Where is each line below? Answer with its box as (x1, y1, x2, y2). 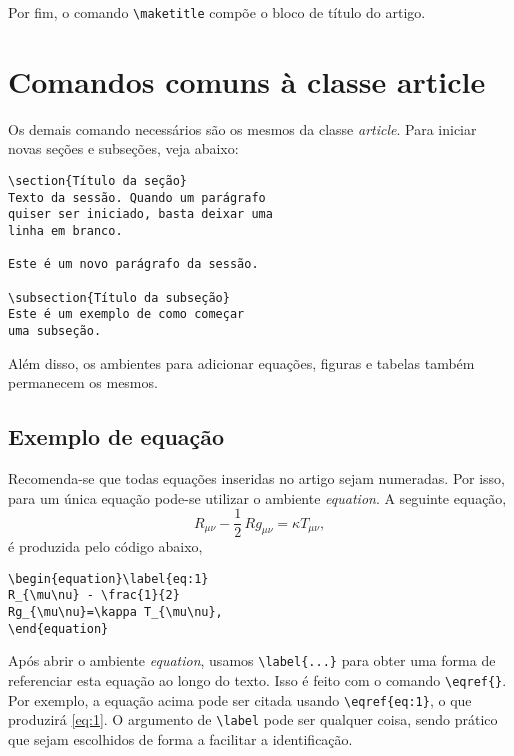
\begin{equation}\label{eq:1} (8, 571, 209, 586)
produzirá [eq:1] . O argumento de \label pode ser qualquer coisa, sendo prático (8, 709, 498, 730)
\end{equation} (8, 621, 109, 636)
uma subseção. (8, 323, 102, 338)
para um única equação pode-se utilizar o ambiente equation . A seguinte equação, (8, 487, 507, 508)
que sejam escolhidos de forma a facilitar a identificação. (8, 729, 353, 750)
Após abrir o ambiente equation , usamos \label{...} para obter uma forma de (8, 650, 496, 671)
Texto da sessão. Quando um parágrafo (8, 190, 266, 205)
